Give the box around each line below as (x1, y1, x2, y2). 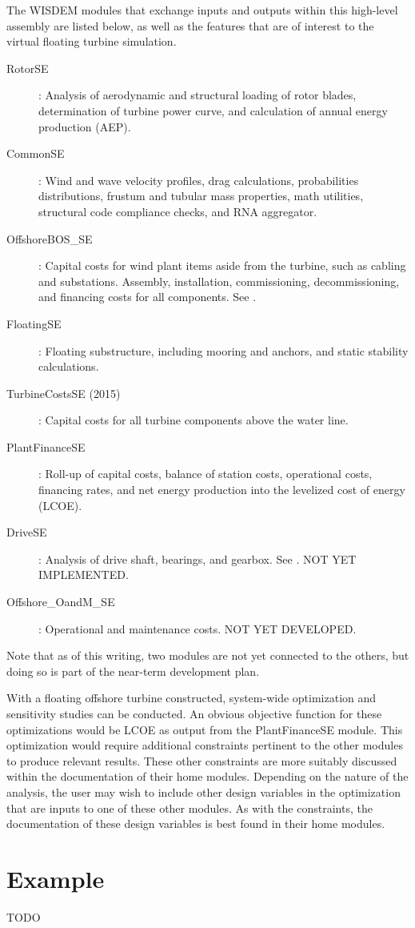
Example (6, 862, 105, 894)
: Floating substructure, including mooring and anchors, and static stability (38, 342, 409, 359)
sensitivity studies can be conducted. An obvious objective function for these (6, 705, 382, 721)
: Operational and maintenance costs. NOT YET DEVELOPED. (38, 620, 357, 637)
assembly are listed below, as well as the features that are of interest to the (6, 17, 374, 34)
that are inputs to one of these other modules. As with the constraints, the (6, 799, 373, 816)
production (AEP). (38, 118, 131, 135)
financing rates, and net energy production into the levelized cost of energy (38, 481, 405, 498)
